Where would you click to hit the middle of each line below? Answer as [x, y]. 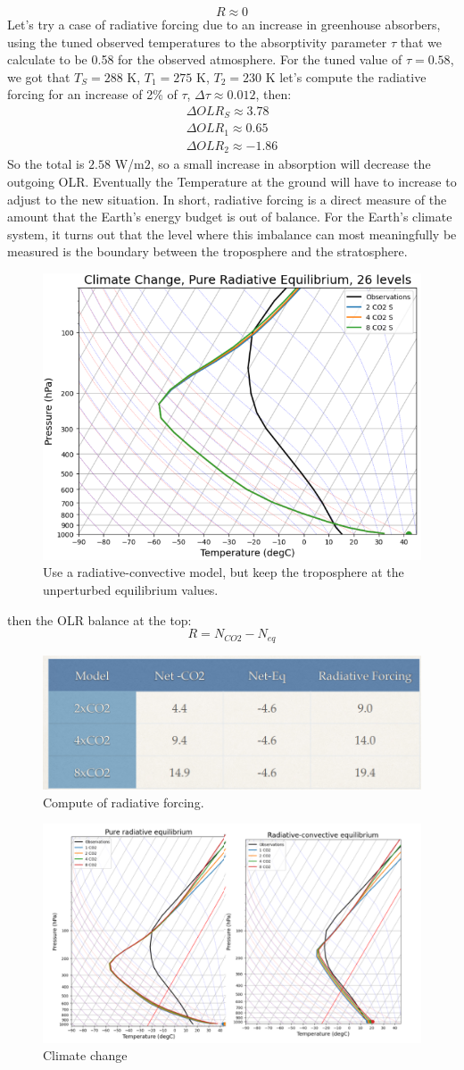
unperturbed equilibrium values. [131, 589]
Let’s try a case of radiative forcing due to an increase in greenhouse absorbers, [224, 24]
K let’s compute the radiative [346, 76]
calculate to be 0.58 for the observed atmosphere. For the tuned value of [205, 59]
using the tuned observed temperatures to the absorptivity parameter [197, 42]
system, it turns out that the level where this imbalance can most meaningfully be [232, 234]
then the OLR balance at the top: [99, 619]
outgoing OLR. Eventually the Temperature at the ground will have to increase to [232, 182]
